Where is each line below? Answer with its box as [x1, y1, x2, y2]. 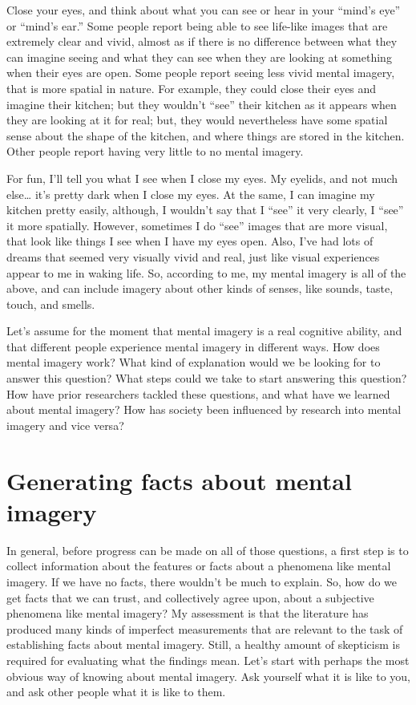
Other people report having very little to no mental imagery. [6, 143, 304, 160]
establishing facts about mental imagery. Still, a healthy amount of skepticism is [6, 636, 400, 653]
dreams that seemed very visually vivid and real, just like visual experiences [6, 248, 380, 265]
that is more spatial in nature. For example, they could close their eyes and [6, 79, 377, 96]
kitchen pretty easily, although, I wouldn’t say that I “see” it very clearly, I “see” [6, 201, 404, 218]
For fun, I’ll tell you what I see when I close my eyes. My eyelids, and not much [6, 169, 398, 186]
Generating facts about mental [6, 464, 352, 496]
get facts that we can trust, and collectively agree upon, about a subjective [6, 589, 374, 606]
